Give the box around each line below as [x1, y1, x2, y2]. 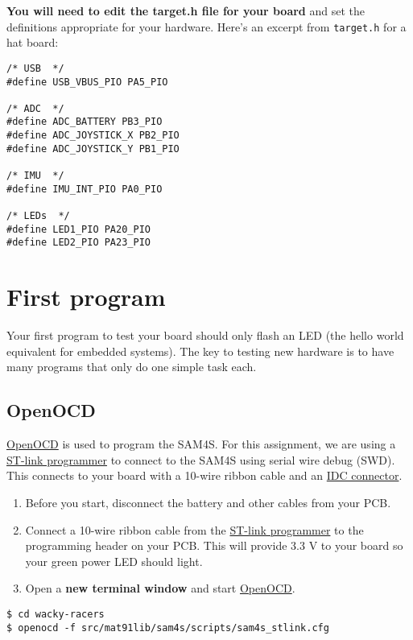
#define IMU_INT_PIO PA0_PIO [6, 183, 163, 195]
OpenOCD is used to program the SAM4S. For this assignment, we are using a [6, 436, 396, 452]
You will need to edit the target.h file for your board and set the [6, 2, 365, 19]
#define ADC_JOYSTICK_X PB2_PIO [6, 130, 180, 142]
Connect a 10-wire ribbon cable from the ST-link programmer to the [25, 521, 364, 538]
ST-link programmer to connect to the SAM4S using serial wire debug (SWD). [6, 451, 395, 468]
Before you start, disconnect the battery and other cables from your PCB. [25, 493, 391, 510]
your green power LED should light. [25, 552, 203, 569]
